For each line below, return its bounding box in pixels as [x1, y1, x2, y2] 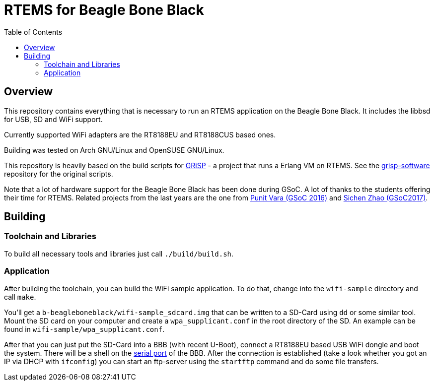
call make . [4, 292, 36, 301]
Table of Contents [4, 27, 63, 36]
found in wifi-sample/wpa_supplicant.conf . [4, 324, 165, 333]
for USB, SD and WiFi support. [4, 115, 103, 124]
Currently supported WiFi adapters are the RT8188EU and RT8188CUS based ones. [4, 130, 276, 139]
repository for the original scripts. [4, 169, 113, 178]
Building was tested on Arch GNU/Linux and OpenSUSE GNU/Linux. [4, 145, 224, 154]
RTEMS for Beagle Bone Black [4, 1, 204, 18]
